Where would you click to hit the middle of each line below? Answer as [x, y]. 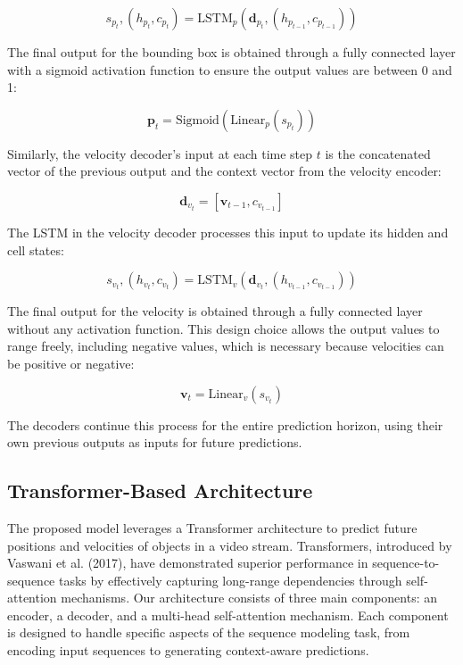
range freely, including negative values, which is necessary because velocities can [226, 346]
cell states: [36, 249]
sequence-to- [406, 563]
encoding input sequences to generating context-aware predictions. [188, 650]
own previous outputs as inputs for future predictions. [155, 442]
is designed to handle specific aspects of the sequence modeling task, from [209, 632]
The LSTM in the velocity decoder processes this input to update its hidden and [228, 232]
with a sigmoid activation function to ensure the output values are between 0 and [230, 69]
